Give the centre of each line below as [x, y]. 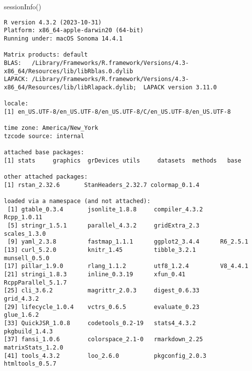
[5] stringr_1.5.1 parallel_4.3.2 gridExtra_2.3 [103, 226]
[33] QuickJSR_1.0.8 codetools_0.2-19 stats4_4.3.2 [100, 323]
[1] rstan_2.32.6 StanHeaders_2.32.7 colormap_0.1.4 [102, 185]
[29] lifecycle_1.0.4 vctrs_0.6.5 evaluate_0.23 [102, 307]
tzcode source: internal [44, 136]
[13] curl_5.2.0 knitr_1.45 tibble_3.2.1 [100, 250]
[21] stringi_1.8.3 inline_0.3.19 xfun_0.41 [95, 274]
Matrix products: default [46, 55]
